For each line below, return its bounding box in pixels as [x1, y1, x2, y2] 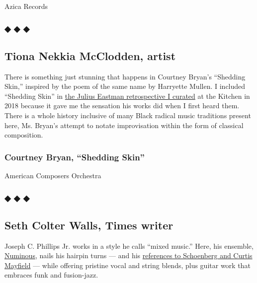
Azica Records [4, 1, 48, 11]
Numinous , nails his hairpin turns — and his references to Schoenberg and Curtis [4, 250, 253, 261]
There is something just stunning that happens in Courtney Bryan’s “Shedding [4, 71, 246, 81]
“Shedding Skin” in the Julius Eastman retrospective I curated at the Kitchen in [4, 90, 250, 101]
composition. [4, 130, 43, 140]
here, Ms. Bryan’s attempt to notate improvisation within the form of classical [4, 120, 244, 130]
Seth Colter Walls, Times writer [4, 217, 173, 232]
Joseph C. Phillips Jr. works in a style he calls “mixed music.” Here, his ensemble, [4, 240, 254, 251]
